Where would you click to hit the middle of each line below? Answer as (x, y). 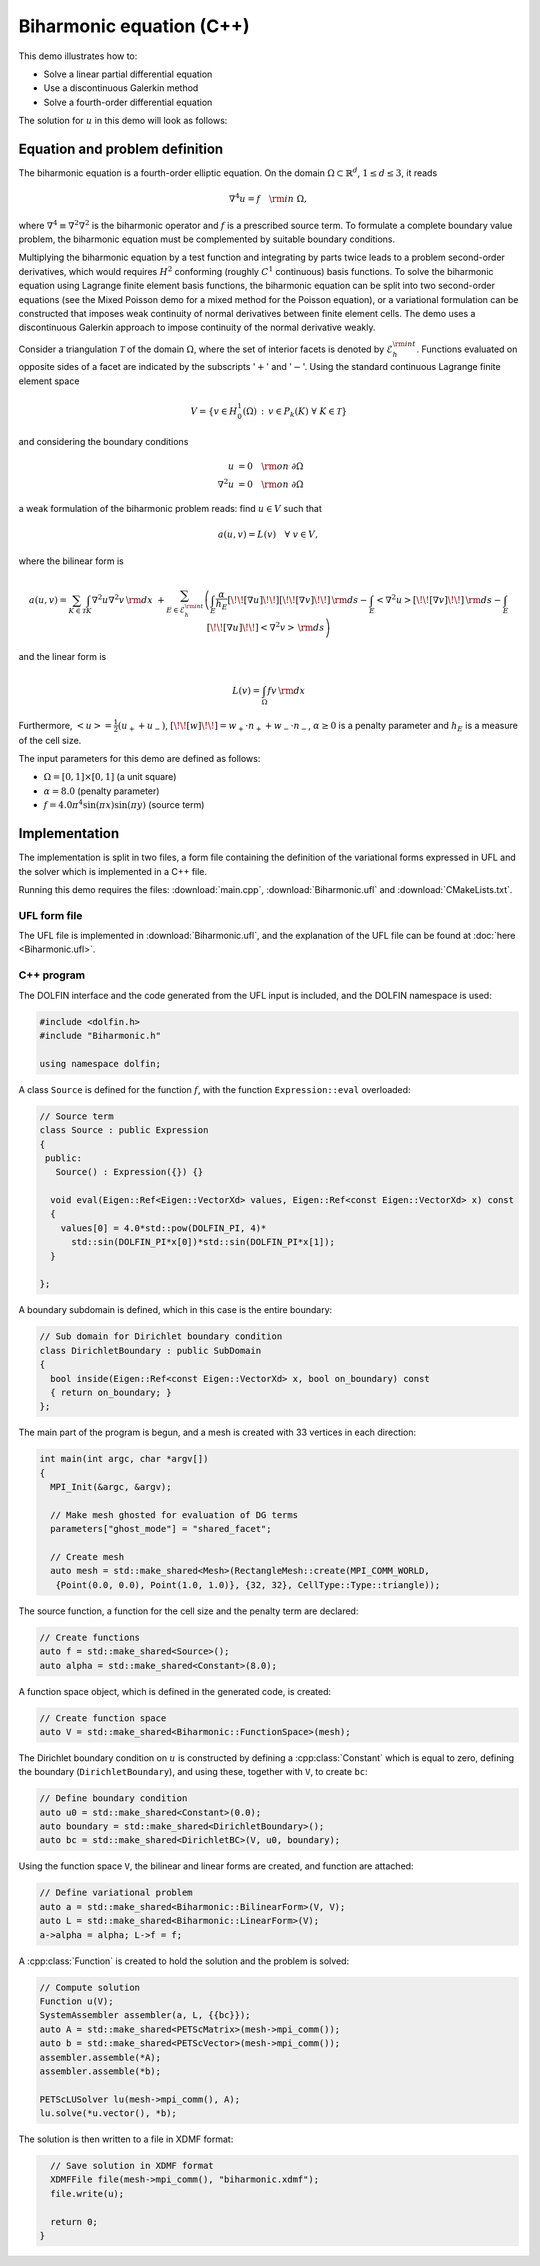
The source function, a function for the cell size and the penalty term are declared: (188, 1611)
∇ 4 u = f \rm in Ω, (267, 198)
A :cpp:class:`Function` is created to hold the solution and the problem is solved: (184, 1961)
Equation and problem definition (121, 148)
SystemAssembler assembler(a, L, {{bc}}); (145, 2015)
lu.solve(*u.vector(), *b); (108, 2113)
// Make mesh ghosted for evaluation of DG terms (174, 1514)
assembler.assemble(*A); (100, 2057)
